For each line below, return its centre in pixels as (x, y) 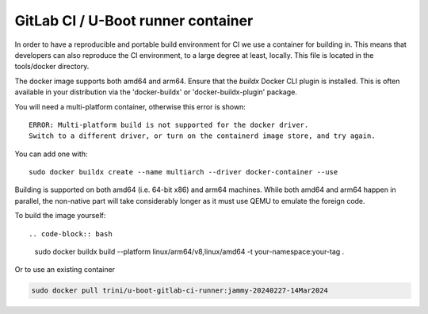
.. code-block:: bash (71, 234)
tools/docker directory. (52, 67)
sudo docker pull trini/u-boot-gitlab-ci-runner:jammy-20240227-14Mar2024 (180, 291)
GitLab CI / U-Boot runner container (134, 21)
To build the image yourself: (60, 216)
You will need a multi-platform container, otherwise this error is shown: (130, 106)
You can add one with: (51, 154)
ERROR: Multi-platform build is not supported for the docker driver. (169, 124)
